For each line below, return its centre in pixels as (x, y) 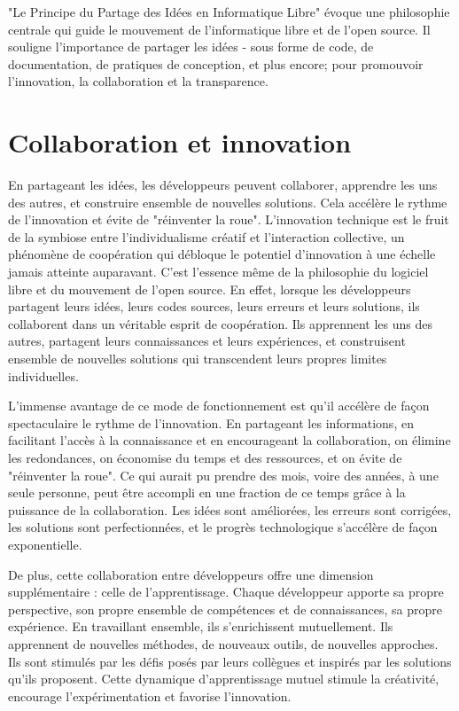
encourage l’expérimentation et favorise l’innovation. (150, 695)
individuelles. (43, 375)
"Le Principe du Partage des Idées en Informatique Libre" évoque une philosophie (229, 12)
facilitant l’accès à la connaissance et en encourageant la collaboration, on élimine (229, 440)
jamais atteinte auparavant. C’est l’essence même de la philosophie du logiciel (218, 272)
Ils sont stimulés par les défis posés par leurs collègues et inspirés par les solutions (230, 661)
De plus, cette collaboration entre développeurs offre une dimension (191, 574)
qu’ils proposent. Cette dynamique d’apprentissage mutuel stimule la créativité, (224, 679)
